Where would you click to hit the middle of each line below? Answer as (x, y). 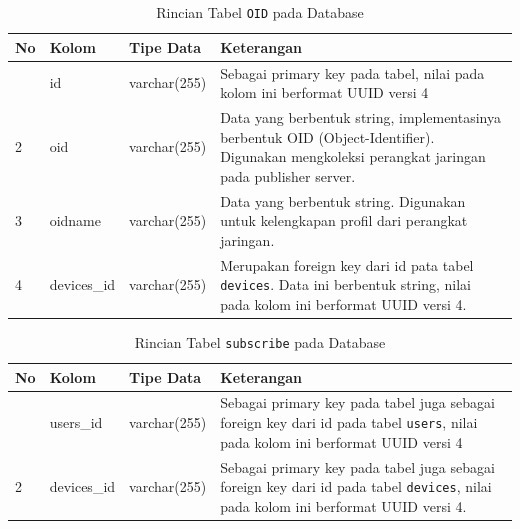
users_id (76, 422)
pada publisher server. (288, 175)
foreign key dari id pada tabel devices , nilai (356, 486)
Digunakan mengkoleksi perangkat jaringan (353, 156)
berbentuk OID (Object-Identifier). (327, 136)
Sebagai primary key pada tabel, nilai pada (352, 72)
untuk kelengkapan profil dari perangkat (344, 220)
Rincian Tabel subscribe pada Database (260, 341)
